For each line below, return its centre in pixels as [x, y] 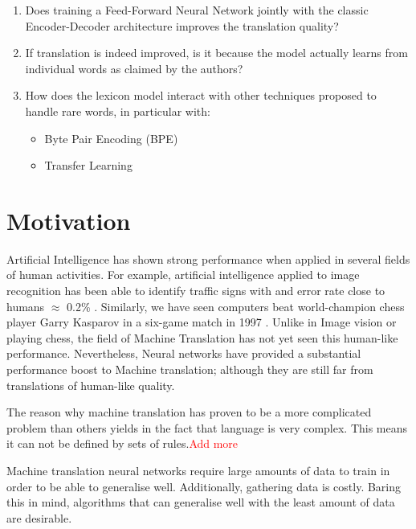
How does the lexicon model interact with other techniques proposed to [201, 95]
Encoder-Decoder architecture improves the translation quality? [182, 25]
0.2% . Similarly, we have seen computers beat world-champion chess [236, 306]
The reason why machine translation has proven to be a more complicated [189, 412]
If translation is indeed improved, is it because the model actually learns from [216, 53]
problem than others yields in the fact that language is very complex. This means [207, 427]
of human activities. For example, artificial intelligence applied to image [183, 275]
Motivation [69, 220]
